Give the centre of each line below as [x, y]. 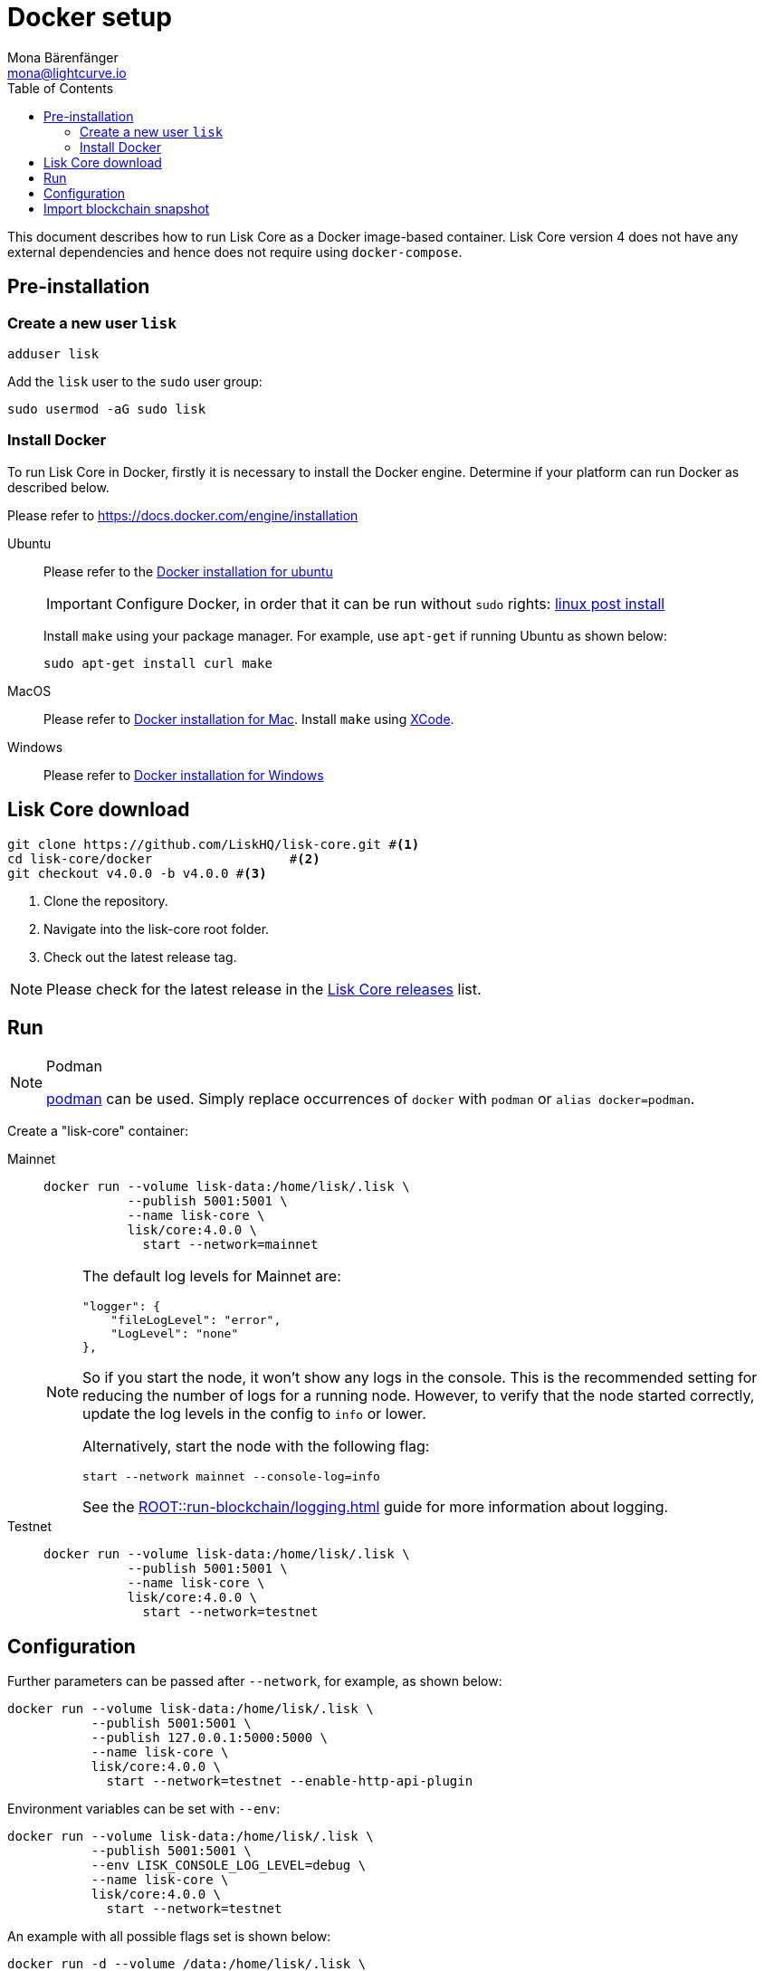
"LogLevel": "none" [175, 1334]
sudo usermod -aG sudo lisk [107, 409]
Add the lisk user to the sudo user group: [135, 381]
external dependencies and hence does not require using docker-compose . [235, 252]
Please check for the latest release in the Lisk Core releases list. [264, 989]
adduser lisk [53, 353]
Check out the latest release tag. [140, 957]
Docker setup [90, 17]
